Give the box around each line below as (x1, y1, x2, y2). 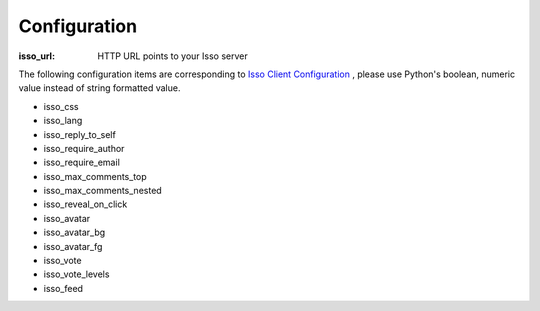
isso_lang (43, 115, 83, 127)
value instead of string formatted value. (18, 82, 181, 94)
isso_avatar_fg (43, 240, 103, 252)
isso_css (43, 100, 79, 112)
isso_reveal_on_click (43, 198, 128, 210)
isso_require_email (43, 156, 120, 169)
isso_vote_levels (43, 268, 110, 280)
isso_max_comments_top (43, 170, 147, 182)
